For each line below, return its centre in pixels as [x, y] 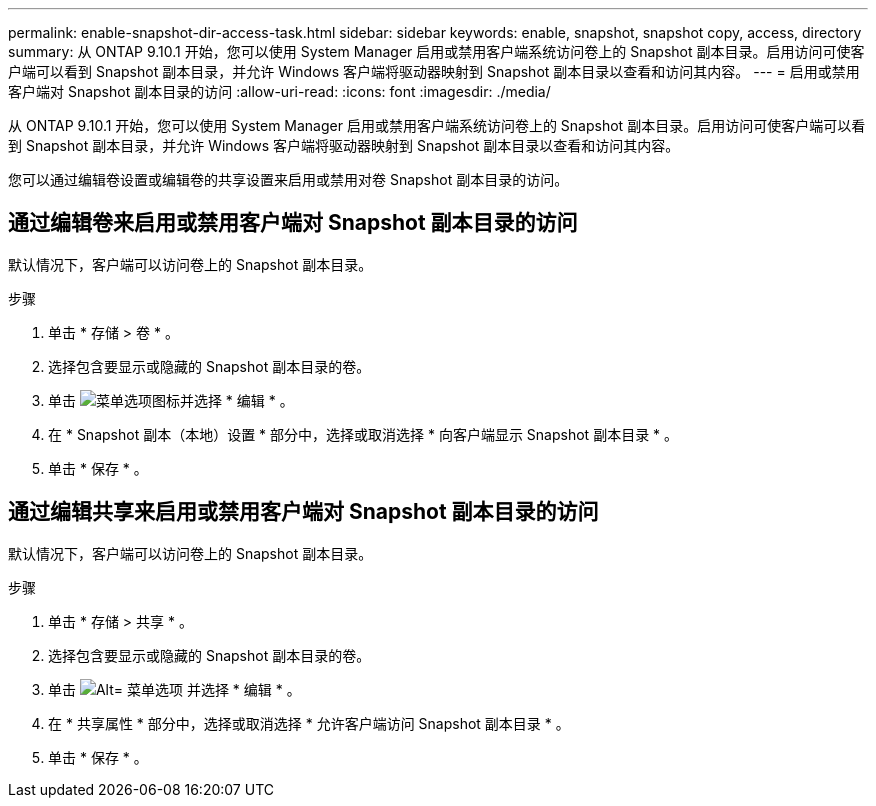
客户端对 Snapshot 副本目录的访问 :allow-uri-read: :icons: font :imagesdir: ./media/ [279, 91]
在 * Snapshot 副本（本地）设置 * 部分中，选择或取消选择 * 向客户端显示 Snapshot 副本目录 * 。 [363, 434]
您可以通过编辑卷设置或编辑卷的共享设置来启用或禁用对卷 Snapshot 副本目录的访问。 [288, 179]
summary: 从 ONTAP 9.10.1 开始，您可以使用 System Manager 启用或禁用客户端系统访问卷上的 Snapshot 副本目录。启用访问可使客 [436, 51]
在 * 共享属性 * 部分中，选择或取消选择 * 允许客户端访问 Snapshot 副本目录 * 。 [309, 723]
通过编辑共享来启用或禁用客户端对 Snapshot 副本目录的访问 [303, 512]
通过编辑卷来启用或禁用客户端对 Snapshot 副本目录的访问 [293, 223]
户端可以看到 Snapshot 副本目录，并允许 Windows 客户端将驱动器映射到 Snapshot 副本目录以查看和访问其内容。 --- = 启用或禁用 [434, 71]
